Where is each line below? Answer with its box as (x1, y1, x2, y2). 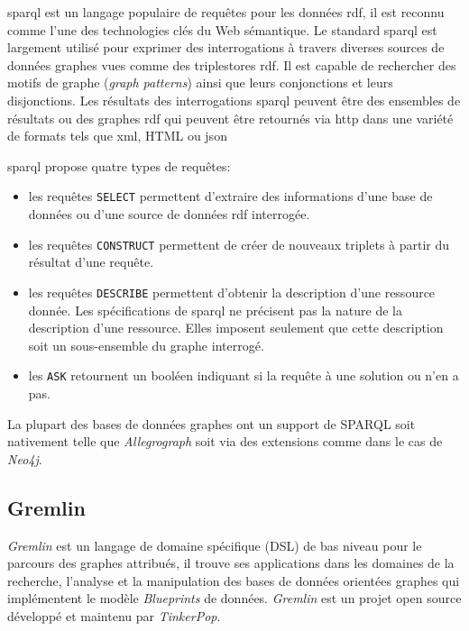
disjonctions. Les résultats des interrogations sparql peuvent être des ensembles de (7, 90, 461, 109)
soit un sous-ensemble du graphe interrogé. (28, 335, 264, 354)
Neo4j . (7, 449, 42, 468)
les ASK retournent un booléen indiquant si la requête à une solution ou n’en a (28, 366, 459, 385)
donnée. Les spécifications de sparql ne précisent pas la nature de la (28, 300, 402, 319)
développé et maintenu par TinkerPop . (7, 606, 221, 625)
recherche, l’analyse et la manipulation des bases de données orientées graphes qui (7, 571, 460, 590)
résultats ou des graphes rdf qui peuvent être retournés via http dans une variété (7, 108, 454, 127)
